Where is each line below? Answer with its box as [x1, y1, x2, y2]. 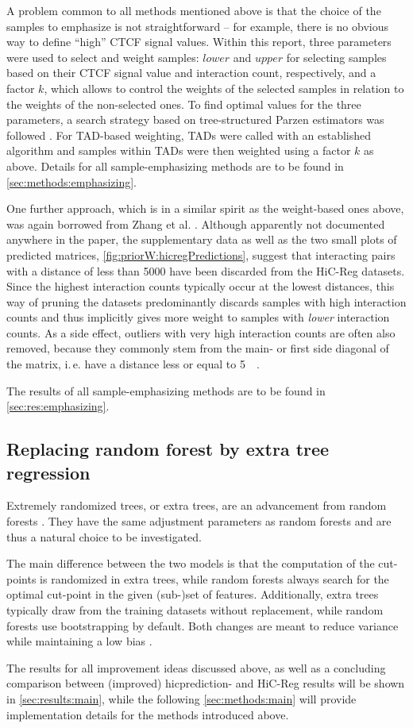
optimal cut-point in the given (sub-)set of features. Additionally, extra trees [6, 586, 379, 603]
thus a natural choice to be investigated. [6, 528, 202, 545]
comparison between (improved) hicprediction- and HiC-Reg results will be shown [6, 675, 405, 691]
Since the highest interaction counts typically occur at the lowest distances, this [6, 278, 395, 295]
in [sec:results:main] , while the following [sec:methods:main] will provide [6, 690, 357, 707]
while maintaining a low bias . [6, 633, 152, 649]
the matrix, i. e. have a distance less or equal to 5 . [6, 356, 260, 372]
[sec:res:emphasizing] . [6, 398, 110, 414]
